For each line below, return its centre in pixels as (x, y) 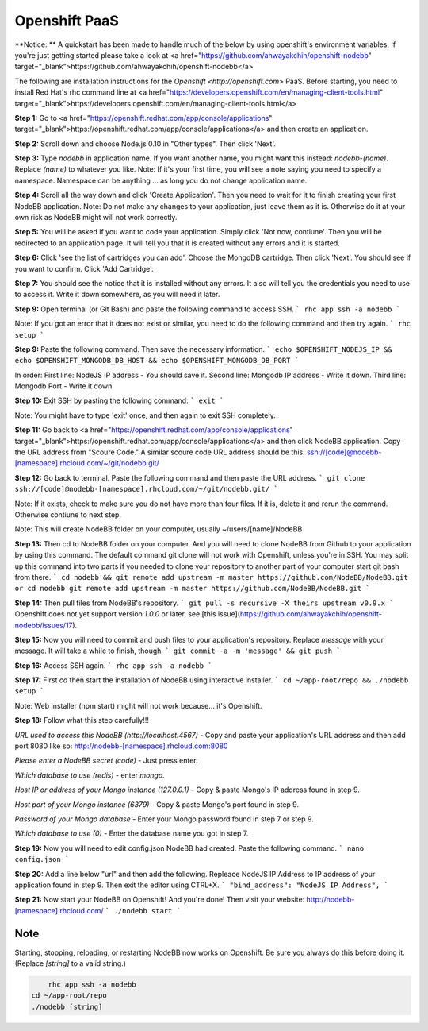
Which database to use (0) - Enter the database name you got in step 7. (132, 833)
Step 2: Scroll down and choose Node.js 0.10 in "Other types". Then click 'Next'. (145, 144)
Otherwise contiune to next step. (68, 515)
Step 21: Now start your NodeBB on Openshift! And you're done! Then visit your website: (160, 900)
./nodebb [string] (67, 1006)
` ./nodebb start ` (143, 911)
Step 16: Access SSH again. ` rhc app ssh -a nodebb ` (113, 665)
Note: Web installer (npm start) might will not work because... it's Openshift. (138, 705)
